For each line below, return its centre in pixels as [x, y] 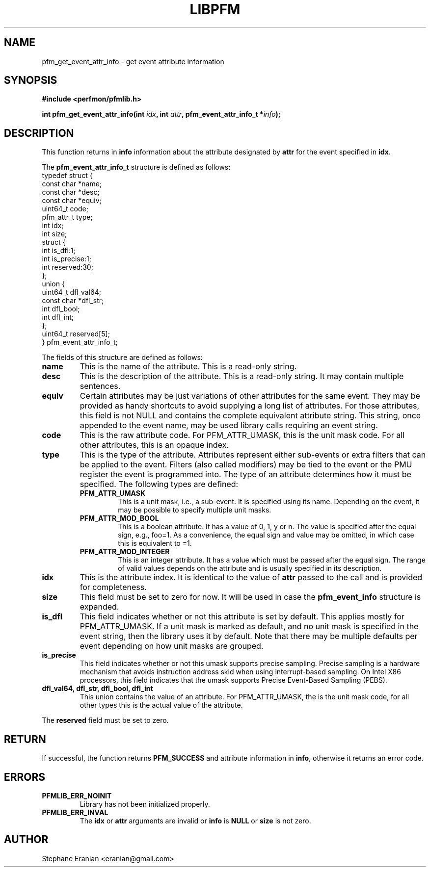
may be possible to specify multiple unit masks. [195, 510]
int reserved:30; [67, 267]
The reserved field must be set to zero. [105, 720]
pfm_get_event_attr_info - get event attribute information [133, 61]
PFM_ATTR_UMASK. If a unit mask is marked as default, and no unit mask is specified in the [249, 627]
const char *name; [72, 184]
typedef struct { [67, 176]
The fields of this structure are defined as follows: [122, 358]
